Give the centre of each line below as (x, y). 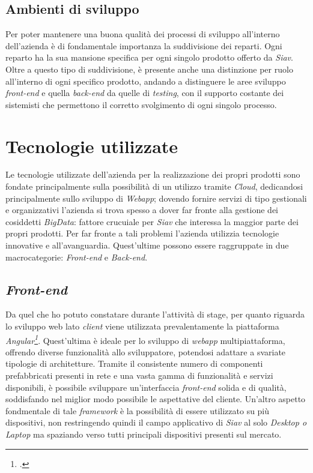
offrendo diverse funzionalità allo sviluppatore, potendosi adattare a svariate (146, 351)
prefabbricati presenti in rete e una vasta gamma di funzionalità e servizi (139, 375)
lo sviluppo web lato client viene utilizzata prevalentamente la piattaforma (142, 326)
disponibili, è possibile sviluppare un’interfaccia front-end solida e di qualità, (146, 387)
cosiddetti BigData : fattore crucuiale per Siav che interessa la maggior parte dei (152, 221)
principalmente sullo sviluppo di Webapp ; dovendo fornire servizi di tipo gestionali (156, 198)
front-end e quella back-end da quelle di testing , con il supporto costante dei (145, 93)
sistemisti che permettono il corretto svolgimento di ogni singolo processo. (141, 104)
